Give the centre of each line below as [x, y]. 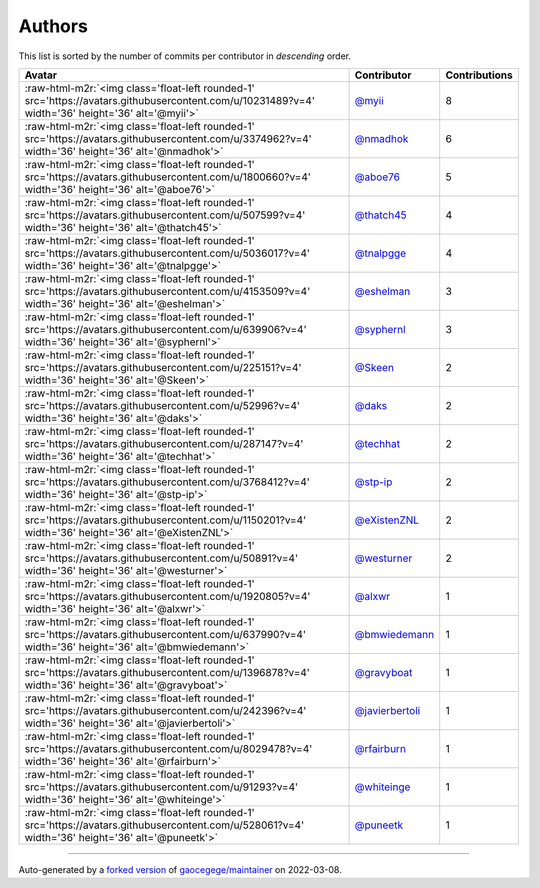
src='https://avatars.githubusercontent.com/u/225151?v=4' [163, 367]
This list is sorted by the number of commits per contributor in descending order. [185, 56]
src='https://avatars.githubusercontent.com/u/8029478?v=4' [168, 748]
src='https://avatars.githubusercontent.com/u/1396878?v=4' [167, 672]
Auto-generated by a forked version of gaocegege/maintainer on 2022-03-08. [180, 869]
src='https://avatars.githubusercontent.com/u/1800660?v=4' [168, 177]
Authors [53, 26]
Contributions [479, 75]
